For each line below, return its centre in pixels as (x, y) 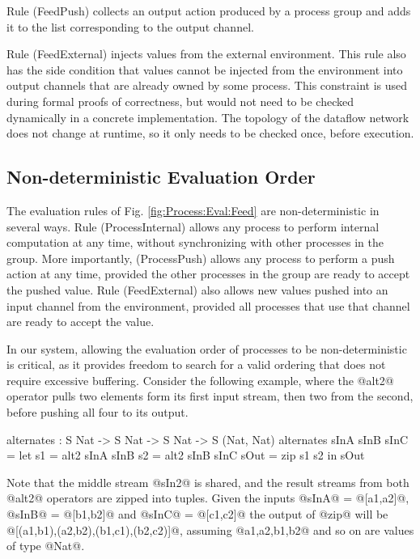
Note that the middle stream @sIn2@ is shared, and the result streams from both (208, 482)
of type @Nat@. (46, 546)
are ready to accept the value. (81, 322)
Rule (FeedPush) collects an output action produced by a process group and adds (209, 11)
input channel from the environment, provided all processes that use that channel (208, 305)
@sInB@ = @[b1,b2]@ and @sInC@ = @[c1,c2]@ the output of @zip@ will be (197, 514)
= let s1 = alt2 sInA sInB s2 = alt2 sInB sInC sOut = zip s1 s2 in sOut (186, 455)
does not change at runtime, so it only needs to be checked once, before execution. (210, 133)
